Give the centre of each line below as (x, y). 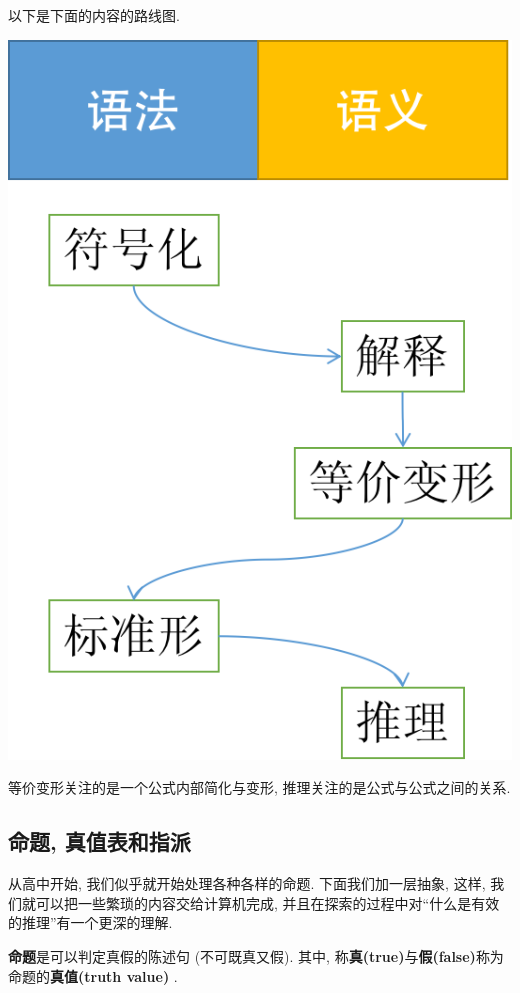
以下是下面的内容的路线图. (94, 15)
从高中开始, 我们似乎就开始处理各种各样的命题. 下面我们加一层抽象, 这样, (247, 883)
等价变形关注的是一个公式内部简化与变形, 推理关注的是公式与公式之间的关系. (259, 787)
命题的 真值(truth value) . (93, 975)
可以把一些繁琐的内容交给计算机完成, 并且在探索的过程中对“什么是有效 (267, 902)
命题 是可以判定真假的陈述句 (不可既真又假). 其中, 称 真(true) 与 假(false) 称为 (256, 956)
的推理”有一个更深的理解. (90, 922)
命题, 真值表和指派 (99, 841)
